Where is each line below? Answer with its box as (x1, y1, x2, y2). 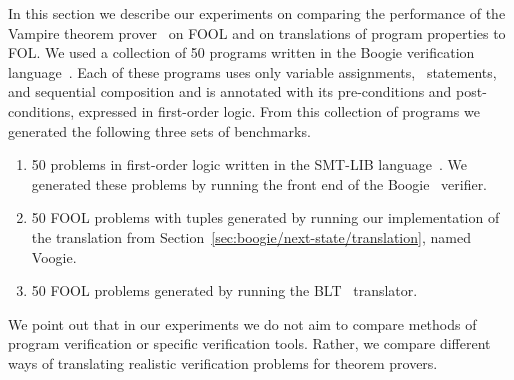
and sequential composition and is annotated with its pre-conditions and (8, 81, 452, 102)
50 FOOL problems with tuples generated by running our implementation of (31, 207, 500, 228)
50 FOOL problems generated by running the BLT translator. (31, 280, 418, 301)
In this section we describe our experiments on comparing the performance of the (8, 3, 506, 23)
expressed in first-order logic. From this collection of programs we (78, 100, 480, 121)
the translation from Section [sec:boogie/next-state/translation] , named (31, 226, 471, 247)
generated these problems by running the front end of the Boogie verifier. (31, 173, 488, 194)
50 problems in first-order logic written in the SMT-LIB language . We (31, 154, 467, 175)
